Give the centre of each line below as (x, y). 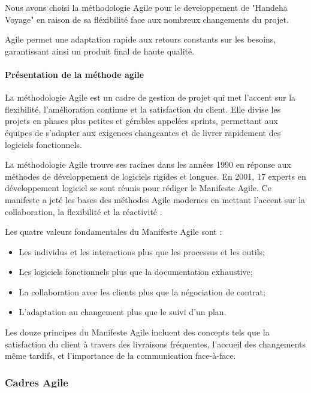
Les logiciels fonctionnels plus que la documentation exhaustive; (136, 272)
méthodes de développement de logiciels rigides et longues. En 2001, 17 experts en (155, 176)
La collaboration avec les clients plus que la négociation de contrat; (142, 291)
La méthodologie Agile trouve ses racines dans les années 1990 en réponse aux (148, 164)
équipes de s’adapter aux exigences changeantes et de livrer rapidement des (143, 132)
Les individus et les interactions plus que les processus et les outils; (142, 251)
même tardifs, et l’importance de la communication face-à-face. (120, 356)
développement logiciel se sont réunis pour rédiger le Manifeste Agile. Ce (138, 188)
